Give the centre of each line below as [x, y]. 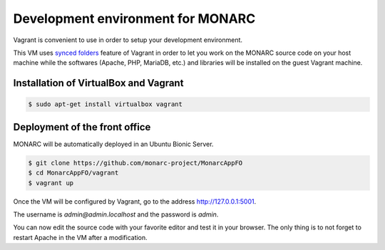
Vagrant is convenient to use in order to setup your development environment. [128, 40]
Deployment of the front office [82, 127]
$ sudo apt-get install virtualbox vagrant [106, 104]
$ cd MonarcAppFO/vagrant [73, 173]
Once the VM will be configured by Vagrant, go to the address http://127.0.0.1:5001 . [135, 201]
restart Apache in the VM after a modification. [80, 237]
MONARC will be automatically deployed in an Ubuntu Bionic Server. [113, 144]
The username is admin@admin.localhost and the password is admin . [116, 214]
